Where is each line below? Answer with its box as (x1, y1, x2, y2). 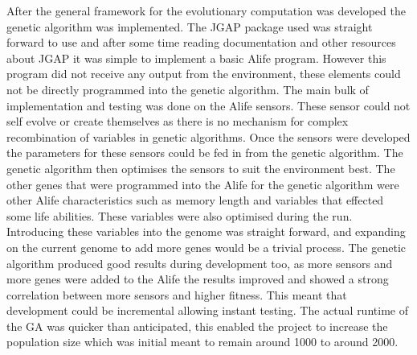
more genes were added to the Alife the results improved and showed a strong (6, 270, 389, 287)
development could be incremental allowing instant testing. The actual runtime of (6, 302, 408, 319)
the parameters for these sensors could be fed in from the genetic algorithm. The (6, 144, 403, 161)
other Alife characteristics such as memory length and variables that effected (6, 192, 384, 208)
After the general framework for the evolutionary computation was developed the (6, 2, 406, 19)
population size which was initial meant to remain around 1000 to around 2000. (6, 333, 399, 350)
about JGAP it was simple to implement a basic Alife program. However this (6, 49, 386, 66)
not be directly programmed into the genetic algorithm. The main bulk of (6, 80, 369, 97)
